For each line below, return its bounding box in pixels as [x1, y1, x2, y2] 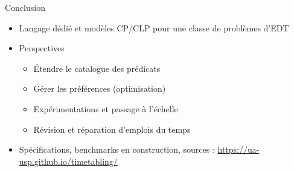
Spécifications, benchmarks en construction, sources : [19, 143, 215, 156]
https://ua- [217, 143, 260, 156]
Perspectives [19, 42, 65, 54]
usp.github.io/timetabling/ [19, 154, 118, 167]
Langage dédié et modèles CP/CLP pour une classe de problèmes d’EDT [19, 21, 289, 34]
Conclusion [5, 1, 45, 13]
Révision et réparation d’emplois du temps [33, 123, 191, 135]
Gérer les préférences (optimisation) [33, 82, 166, 95]
